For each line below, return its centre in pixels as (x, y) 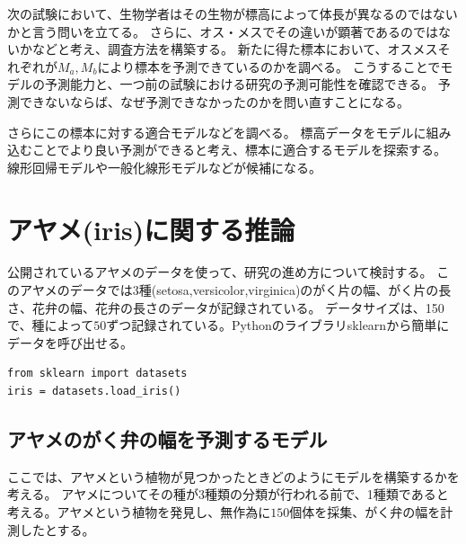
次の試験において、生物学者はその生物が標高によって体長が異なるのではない (233, 13)
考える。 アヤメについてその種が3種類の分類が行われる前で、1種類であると (228, 494)
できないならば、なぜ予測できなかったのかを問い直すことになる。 (214, 101)
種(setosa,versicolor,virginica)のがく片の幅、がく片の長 (295, 290)
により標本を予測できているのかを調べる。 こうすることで (269, 66)
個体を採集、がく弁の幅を (365, 512)
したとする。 (57, 529)
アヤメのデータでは (76, 290)
